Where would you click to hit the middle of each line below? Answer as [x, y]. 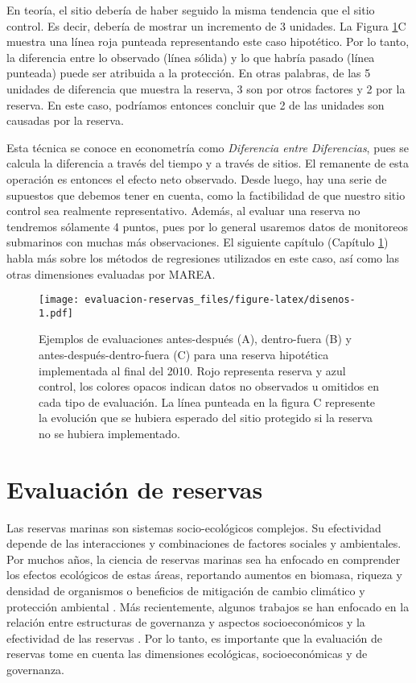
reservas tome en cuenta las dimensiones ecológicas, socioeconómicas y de [187, 654]
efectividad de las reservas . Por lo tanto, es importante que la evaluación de [194, 637]
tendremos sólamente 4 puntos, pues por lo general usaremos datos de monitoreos [207, 226]
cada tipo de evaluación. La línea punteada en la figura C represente [207, 402]
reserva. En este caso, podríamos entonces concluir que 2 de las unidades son [196, 104]
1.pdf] [56, 313]
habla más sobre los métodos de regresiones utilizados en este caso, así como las [203, 257]
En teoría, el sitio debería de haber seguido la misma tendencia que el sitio [191, 10]
